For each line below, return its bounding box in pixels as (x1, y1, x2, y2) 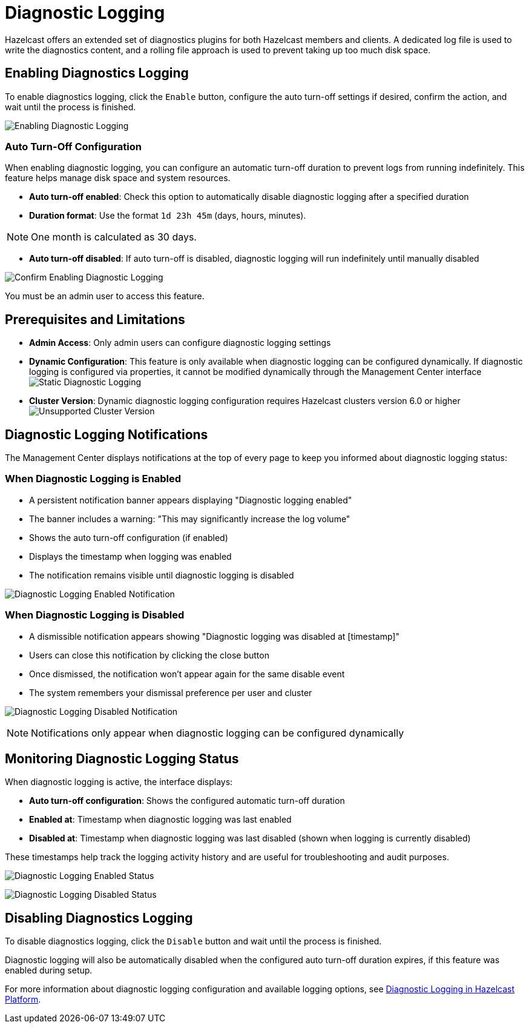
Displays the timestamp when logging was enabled (29, 551, 232, 562)
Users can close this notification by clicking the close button (29, 649, 269, 660)
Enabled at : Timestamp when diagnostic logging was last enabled (29, 814, 292, 825)
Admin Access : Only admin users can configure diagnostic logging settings (29, 337, 331, 348)
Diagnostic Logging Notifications (5, 426, 208, 442)
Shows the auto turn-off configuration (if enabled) (29, 532, 228, 543)
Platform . (5, 994, 41, 1005)
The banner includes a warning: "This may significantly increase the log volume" (29, 513, 350, 524)
